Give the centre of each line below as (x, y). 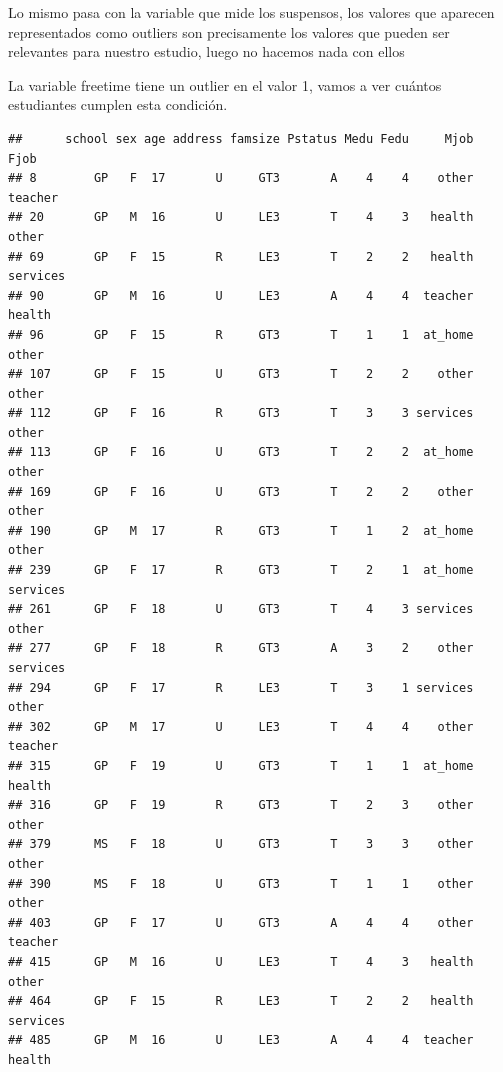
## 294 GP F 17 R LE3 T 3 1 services (241, 687)
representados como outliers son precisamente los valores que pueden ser (229, 31)
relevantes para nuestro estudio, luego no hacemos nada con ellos (206, 51)
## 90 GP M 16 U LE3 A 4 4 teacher (241, 295)
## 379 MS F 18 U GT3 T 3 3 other (241, 844)
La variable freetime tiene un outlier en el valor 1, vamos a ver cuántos (225, 84)
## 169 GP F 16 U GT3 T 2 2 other (241, 491)
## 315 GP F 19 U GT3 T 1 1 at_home (241, 765)
